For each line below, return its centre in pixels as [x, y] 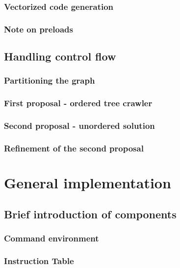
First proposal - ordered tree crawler [78, 103]
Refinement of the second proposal [74, 148]
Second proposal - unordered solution [79, 126]
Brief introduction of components [90, 214]
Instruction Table [39, 260]
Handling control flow [60, 56]
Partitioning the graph [50, 80]
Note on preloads [39, 29]
